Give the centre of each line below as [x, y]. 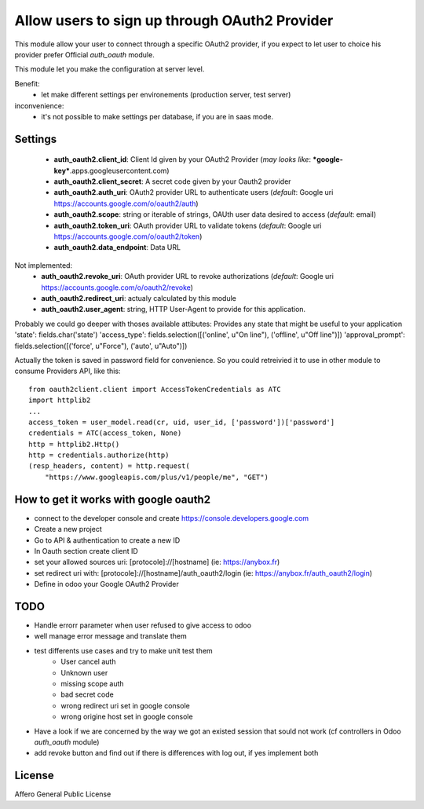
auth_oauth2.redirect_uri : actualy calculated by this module [139, 298]
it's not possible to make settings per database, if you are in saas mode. [157, 116]
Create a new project [68, 529]
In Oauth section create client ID [86, 551]
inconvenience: [39, 105]
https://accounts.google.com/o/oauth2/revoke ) [117, 287]
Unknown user [84, 672]
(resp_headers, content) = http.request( [109, 466]
